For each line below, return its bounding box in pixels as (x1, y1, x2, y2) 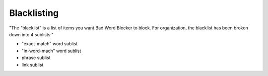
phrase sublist (21, 55, 51, 61)
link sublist (21, 62, 44, 68)
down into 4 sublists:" (9, 31, 54, 37)
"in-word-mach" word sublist (21, 48, 81, 54)
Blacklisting (9, 7, 59, 18)
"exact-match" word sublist (21, 41, 78, 47)
